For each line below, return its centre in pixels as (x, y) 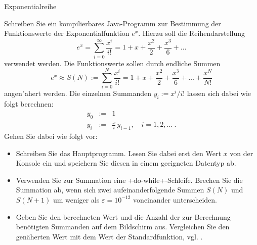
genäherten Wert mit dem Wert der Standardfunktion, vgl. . (109, 236)
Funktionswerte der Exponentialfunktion (67, 33)
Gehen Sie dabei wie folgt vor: (51, 136)
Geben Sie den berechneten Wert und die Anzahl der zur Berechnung (123, 216)
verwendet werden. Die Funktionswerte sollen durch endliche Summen (112, 63)
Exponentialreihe (30, 6)
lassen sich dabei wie (219, 93)
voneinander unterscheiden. (175, 199)
